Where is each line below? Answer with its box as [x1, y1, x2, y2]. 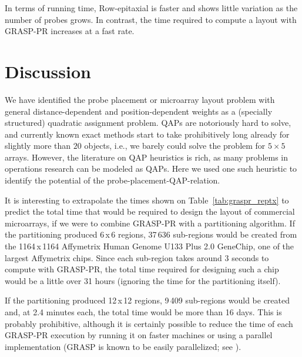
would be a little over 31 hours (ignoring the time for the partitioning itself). [5, 274, 281, 286]
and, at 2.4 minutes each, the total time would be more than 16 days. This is [5, 306, 282, 318]
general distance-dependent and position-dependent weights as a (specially [5, 105, 273, 117]
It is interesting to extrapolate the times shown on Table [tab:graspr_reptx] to [5, 193, 289, 206]
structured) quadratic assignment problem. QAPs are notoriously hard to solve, [5, 116, 291, 129]
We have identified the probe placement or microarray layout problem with [5, 93, 275, 105]
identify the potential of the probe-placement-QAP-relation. [5, 174, 220, 186]
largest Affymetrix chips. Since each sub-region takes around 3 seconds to [5, 251, 269, 263]
